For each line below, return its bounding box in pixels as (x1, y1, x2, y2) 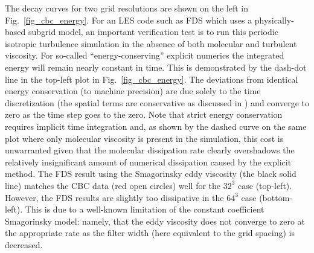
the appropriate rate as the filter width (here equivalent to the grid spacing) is (5, 226, 295, 239)
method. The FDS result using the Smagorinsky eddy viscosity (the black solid (5, 167, 296, 180)
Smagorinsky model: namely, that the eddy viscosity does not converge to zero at (5, 214, 306, 227)
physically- (254, 13, 294, 26)
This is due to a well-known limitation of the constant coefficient (25, 203, 264, 216)
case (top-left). (238, 179, 292, 191)
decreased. (5, 238, 43, 251)
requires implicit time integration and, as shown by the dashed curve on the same (5, 120, 307, 132)
